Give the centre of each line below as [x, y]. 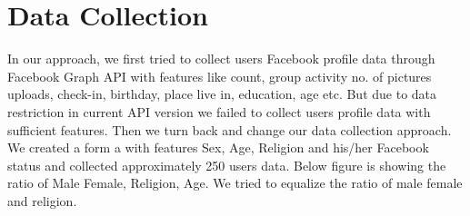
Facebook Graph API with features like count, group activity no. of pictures [220, 76]
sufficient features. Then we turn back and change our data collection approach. [230, 129]
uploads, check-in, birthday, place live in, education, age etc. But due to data [222, 94]
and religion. [42, 200]
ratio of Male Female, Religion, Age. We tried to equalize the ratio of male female [235, 183]
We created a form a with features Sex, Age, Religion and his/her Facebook [218, 147]
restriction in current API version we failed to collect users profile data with [219, 111]
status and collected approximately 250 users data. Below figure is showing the [227, 165]
